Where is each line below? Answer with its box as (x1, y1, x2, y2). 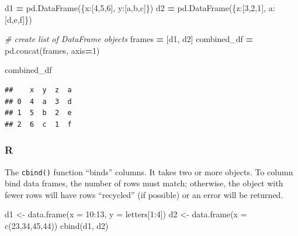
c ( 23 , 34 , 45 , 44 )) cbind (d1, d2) (5, 220, 109, 231)
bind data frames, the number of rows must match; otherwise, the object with (5, 177, 283, 189)
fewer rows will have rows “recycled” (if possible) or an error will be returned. (5, 188, 283, 200)
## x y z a (5, 85, 72, 94)
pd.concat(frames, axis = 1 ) (5, 44, 100, 56)
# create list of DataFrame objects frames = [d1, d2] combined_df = (5, 33, 254, 45)
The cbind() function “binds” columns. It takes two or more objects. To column (5, 165, 293, 178)
